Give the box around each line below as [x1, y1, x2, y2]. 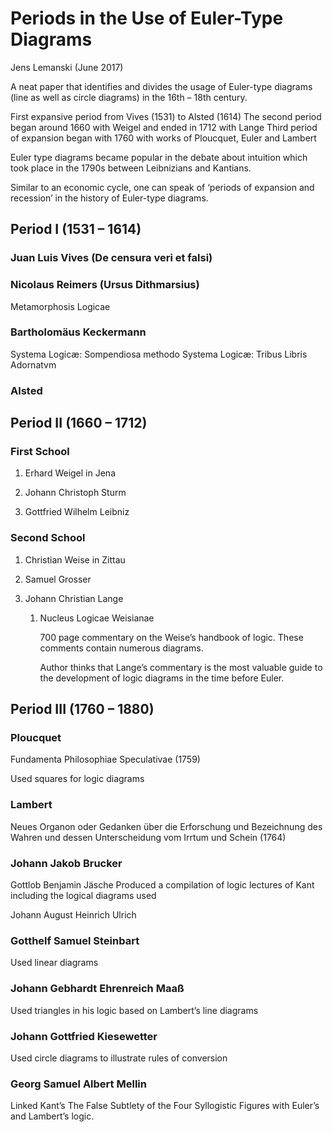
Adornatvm [10, 358, 57, 371]
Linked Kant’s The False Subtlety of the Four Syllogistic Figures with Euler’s [10, 1100, 320, 1112]
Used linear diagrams [10, 957, 99, 969]
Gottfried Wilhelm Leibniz [24, 506, 130, 518]
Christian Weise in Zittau [24, 553, 126, 566]
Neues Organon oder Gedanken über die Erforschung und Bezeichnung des [10, 820, 323, 832]
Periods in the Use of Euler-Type [10, 7, 284, 30]
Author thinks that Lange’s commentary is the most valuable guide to [39, 661, 323, 673]
